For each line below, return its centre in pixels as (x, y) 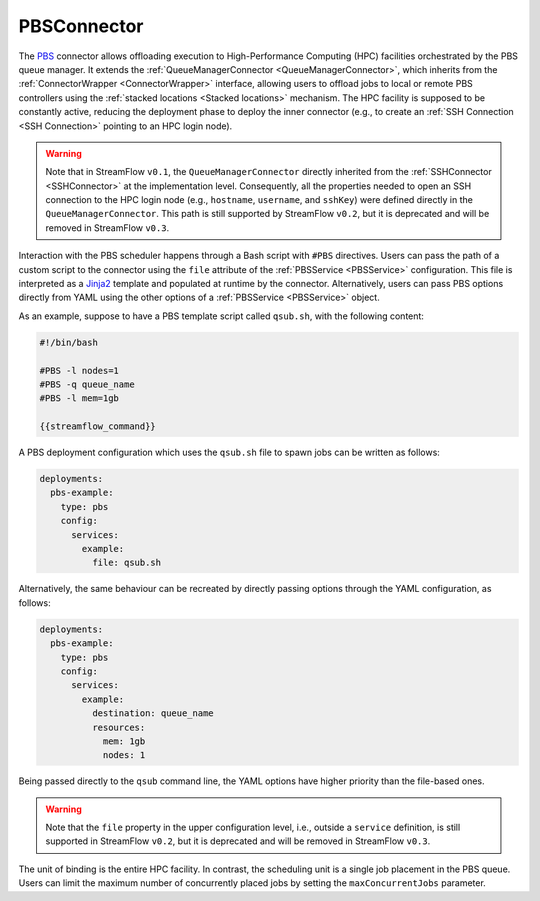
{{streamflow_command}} (98, 426)
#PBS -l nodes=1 (79, 370)
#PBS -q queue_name (87, 384)
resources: (118, 727)
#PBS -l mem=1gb (79, 398)
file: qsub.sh (126, 563)
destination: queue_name (152, 713)
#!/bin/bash (69, 342)
